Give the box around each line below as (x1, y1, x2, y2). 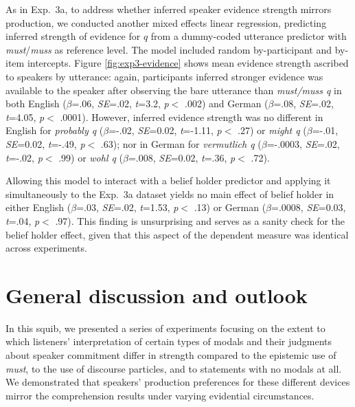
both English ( (5, 96, 67, 111)
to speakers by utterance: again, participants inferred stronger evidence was (5, 69, 323, 83)
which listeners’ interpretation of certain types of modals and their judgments (5, 334, 332, 349)
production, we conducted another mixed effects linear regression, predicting (5, 15, 327, 30)
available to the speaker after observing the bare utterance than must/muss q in (5, 82, 342, 97)
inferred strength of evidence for (5, 29, 141, 43)
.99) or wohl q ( (58, 150, 124, 164)
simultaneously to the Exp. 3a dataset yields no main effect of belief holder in (5, 186, 334, 201)
